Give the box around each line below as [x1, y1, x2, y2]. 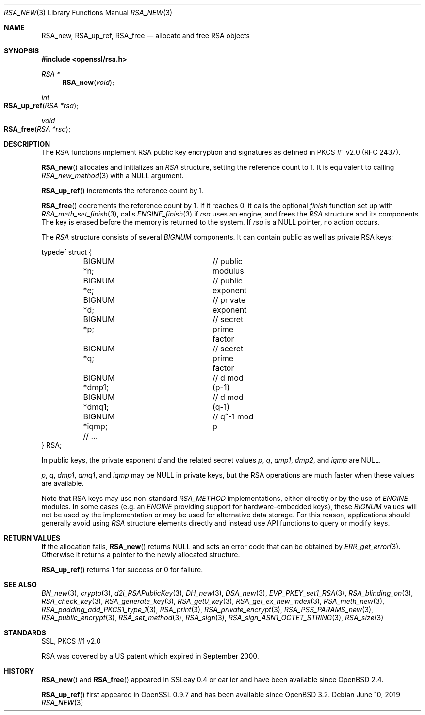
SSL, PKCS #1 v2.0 [41, 637, 101, 645]
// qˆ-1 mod [212, 412, 254, 421]
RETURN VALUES [4, 534, 61, 542]
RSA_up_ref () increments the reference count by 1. [41, 186, 204, 195]
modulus [212, 266, 244, 276]
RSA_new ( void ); [62, 78, 114, 86]
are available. [41, 479, 84, 487]
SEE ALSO [4, 581, 37, 589]
